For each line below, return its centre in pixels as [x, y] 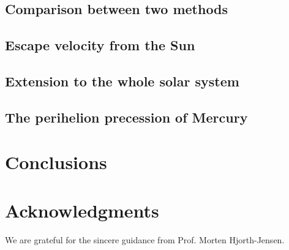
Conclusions [56, 162]
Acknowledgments [82, 210]
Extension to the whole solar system [122, 81]
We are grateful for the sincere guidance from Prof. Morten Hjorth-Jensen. [145, 239]
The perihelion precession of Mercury [126, 117]
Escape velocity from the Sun [100, 45]
